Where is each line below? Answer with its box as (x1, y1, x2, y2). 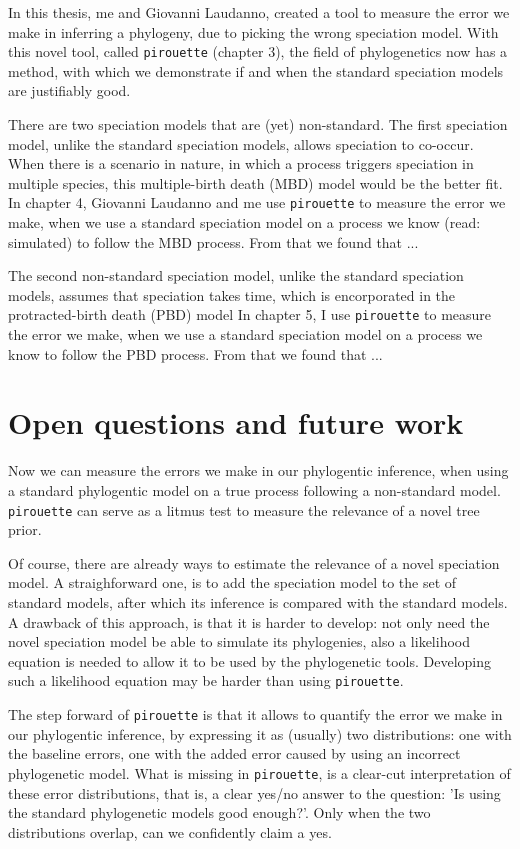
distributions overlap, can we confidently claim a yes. (8, 821, 332, 842)
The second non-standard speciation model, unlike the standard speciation (8, 265, 464, 286)
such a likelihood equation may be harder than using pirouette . (8, 670, 404, 691)
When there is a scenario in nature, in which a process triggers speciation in (8, 153, 474, 174)
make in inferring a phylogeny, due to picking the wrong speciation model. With (8, 21, 499, 42)
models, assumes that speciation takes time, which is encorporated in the (8, 284, 456, 305)
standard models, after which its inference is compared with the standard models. (8, 592, 508, 613)
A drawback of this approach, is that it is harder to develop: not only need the (8, 611, 490, 632)
